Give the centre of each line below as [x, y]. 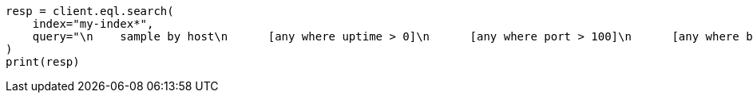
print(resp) [43, 62]
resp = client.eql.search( [90, 11]
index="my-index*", [93, 24]
